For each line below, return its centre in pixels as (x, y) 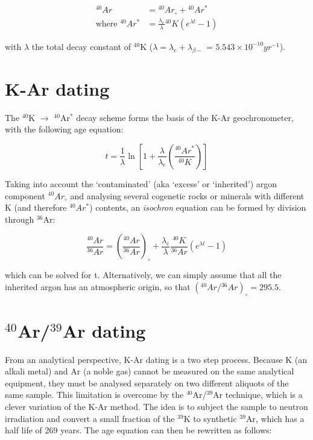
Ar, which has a (275, 418)
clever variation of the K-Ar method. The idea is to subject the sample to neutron (156, 407)
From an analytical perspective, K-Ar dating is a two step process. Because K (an (156, 359)
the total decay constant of (81, 46)
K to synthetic (210, 418)
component (25, 195)
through (20, 219)
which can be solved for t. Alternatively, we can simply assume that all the (143, 275)
